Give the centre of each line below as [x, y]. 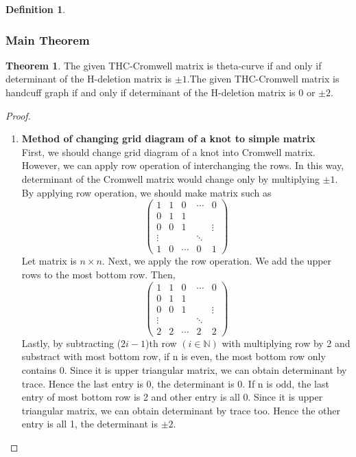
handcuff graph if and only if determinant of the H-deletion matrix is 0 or [161, 92]
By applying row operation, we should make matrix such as [146, 192]
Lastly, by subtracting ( [71, 343]
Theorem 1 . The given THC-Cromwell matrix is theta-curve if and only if [164, 65]
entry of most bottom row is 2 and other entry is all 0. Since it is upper [172, 397]
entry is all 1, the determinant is [90, 424]
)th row [161, 343]
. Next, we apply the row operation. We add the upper [217, 261]
